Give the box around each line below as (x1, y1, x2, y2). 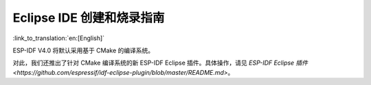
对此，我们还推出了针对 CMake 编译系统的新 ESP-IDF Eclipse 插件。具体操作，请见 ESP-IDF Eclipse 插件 (12, 58, 308, 67)
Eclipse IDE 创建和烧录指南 (12, 10, 165, 25)
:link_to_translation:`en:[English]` (12, 34, 105, 42)
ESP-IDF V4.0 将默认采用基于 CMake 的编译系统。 (12, 46, 155, 54)
